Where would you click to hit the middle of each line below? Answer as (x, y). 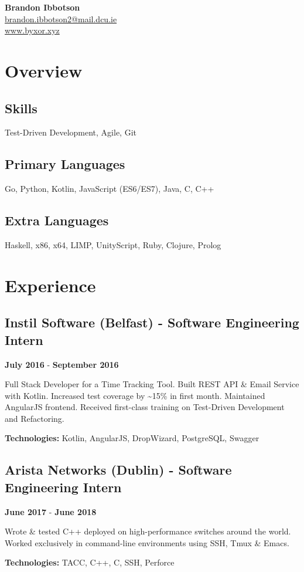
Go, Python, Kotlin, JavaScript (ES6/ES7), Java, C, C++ (110, 189)
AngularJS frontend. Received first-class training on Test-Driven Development (145, 407)
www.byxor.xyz (32, 30)
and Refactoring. (35, 418)
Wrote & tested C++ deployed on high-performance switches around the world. (148, 531)
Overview (44, 70)
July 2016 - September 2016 (62, 364)
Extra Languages (57, 220)
